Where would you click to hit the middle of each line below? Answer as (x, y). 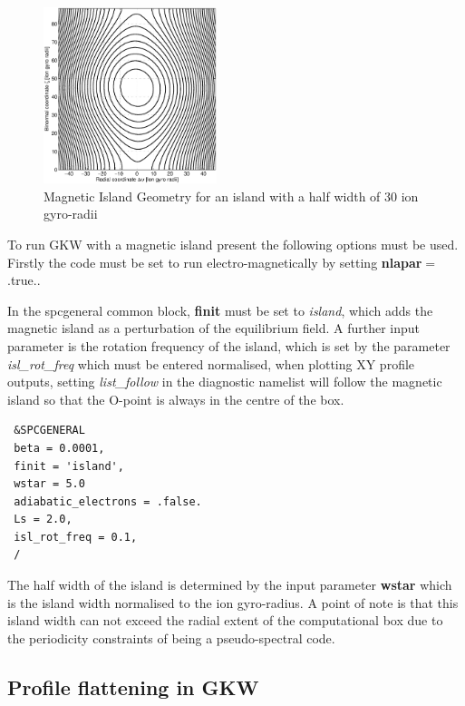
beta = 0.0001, (59, 448)
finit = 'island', (69, 466)
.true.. (24, 280)
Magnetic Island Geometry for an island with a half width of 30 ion (231, 196)
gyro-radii (71, 214)
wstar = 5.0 (49, 484)
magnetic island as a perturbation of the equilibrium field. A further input (214, 328)
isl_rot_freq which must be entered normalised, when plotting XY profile (211, 363)
